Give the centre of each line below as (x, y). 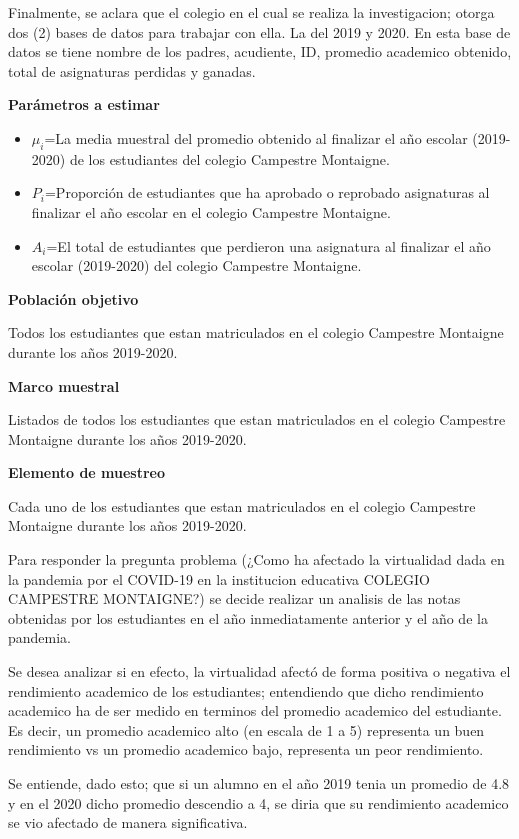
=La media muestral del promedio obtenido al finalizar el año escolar (256, 137)
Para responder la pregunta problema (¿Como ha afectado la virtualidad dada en (256, 559)
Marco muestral (64, 385)
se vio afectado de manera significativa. (128, 822)
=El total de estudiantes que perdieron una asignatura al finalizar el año (268, 245)
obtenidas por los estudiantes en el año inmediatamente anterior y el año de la (248, 617)
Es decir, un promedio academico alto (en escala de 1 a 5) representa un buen (246, 729)
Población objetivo (73, 298)
